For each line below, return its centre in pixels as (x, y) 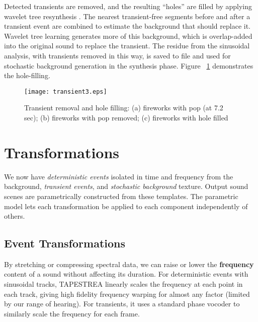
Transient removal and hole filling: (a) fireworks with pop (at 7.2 (124, 108)
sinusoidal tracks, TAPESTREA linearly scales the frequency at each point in (123, 284)
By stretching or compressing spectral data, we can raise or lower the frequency (129, 264)
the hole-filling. (27, 75)
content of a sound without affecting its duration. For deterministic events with (126, 274)
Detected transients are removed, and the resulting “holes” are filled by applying (128, 6)
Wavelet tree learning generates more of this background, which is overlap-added (128, 36)
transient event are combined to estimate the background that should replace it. (127, 26)
